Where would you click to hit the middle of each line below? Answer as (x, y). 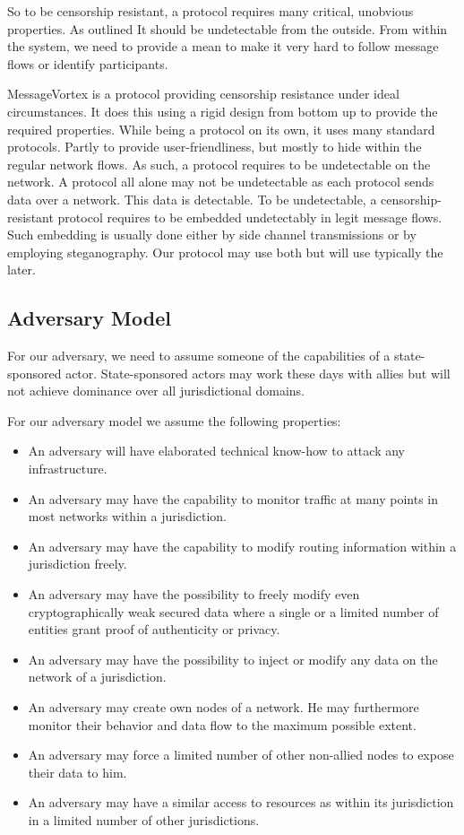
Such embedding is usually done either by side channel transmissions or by (212, 235)
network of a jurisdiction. (97, 677)
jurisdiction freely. (77, 564)
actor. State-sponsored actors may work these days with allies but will (258, 373)
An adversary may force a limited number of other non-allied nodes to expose (241, 755)
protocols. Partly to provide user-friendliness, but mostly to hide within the (215, 147)
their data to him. (77, 772)
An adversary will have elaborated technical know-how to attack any (216, 451)
